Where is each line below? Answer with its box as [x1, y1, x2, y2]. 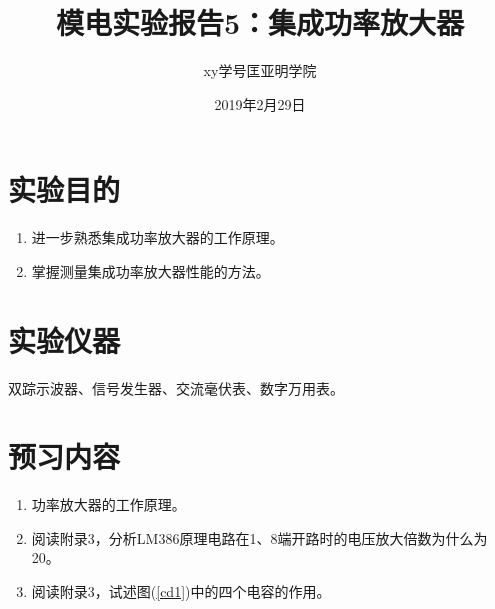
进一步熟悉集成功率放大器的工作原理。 [31, 227, 284, 248]
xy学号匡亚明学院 [203, 60, 317, 81]
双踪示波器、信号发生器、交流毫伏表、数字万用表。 [8, 377, 344, 398]
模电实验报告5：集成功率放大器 [55, 2, 465, 43]
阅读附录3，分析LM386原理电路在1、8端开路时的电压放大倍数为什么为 [31, 527, 488, 548]
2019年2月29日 [214, 93, 306, 114]
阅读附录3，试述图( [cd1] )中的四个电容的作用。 [31, 581, 331, 602]
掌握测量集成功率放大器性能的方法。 [31, 260, 270, 281]
